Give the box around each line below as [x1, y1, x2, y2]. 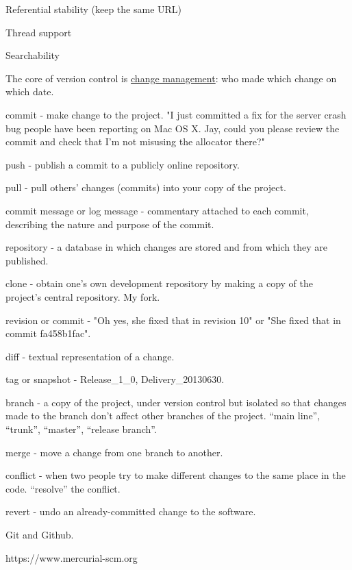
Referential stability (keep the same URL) [5, 2, 182, 16]
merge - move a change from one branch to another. [5, 445, 223, 459]
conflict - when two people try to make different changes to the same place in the [5, 468, 346, 482]
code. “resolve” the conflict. [5, 481, 121, 495]
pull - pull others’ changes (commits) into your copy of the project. [5, 180, 286, 195]
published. [5, 253, 49, 267]
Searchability [5, 48, 60, 62]
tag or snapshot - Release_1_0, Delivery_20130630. [5, 372, 225, 386]
